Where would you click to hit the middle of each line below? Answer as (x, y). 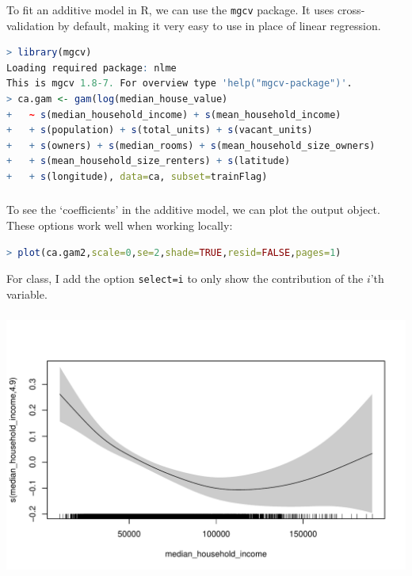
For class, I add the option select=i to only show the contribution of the (185, 278)
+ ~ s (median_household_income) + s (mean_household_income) (174, 114)
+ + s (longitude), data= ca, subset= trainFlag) (137, 176)
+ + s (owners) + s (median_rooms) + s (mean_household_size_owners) (191, 145)
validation (31, 25)
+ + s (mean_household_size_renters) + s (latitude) (149, 161)
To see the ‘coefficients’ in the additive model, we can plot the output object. (193, 210)
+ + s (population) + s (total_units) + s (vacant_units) (160, 130)
